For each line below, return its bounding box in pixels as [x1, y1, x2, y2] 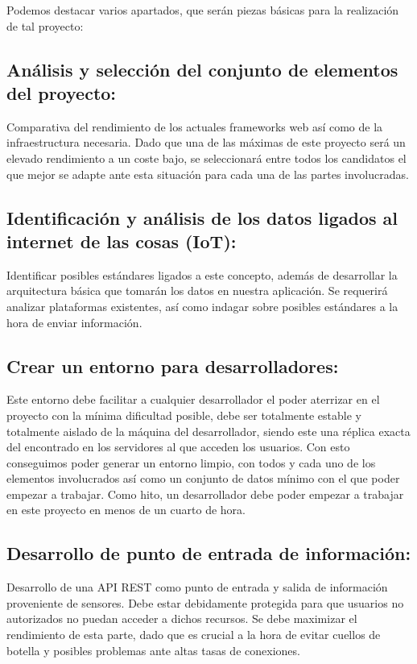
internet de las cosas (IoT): [6, 228, 237, 253]
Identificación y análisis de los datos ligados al [6, 205, 398, 230]
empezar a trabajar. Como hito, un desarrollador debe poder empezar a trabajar [6, 485, 404, 502]
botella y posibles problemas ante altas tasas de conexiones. [6, 641, 300, 658]
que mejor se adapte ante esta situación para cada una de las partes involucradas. [6, 165, 409, 182]
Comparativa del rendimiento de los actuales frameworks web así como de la [6, 118, 383, 135]
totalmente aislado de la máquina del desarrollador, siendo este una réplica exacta [6, 422, 411, 439]
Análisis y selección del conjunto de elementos [6, 56, 398, 81]
